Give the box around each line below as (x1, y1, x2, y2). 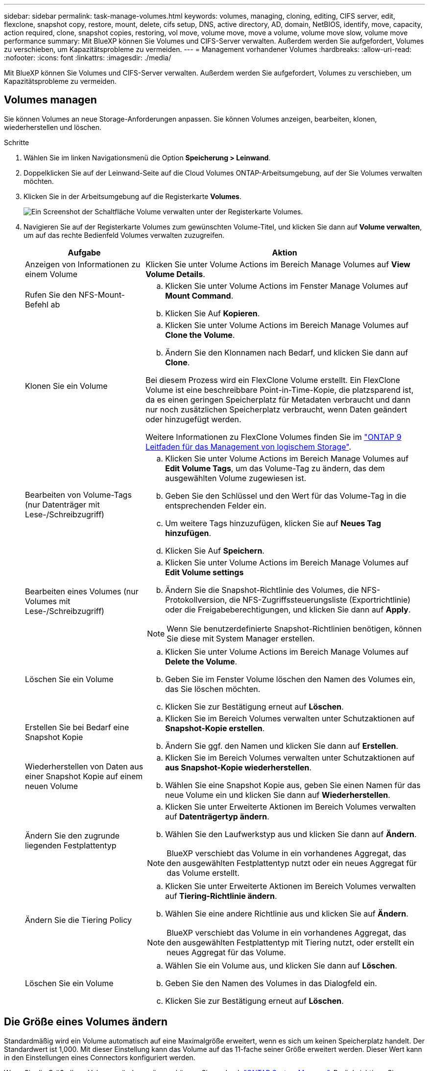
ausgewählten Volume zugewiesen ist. (165, 473, 307, 483)
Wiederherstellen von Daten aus (25, 761, 143, 771)
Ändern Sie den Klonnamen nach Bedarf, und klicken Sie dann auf (165, 347, 408, 357)
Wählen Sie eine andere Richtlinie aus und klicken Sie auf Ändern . (165, 908, 408, 918)
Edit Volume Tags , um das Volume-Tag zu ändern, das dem (165, 463, 385, 473)
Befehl (25, 299, 48, 309)
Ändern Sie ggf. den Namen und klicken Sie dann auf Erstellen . (165, 740, 398, 751)
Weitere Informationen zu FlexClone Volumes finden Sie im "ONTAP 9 (145, 432, 402, 442)
